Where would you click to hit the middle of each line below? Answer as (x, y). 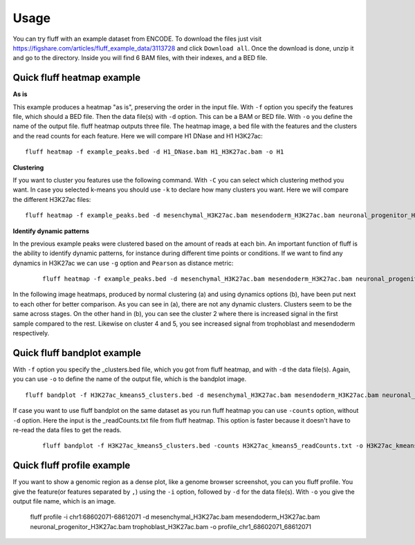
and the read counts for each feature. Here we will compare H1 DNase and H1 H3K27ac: (138, 136)
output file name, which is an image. (64, 501)
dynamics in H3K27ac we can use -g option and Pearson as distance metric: (123, 263)
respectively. (31, 333)
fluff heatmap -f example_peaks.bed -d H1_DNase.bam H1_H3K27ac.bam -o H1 (155, 152)
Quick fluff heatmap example (77, 78)
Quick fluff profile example (72, 466)
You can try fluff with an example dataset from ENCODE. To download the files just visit (137, 39)
